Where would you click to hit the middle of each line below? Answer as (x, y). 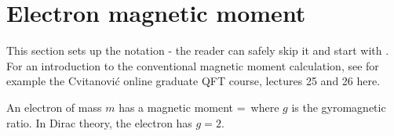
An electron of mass (54, 107)
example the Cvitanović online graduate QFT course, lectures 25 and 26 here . (193, 81)
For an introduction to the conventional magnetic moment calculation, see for (193, 65)
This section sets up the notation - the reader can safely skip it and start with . (198, 50)
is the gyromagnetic (339, 107)
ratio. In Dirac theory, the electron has (99, 122)
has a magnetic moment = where (199, 107)
